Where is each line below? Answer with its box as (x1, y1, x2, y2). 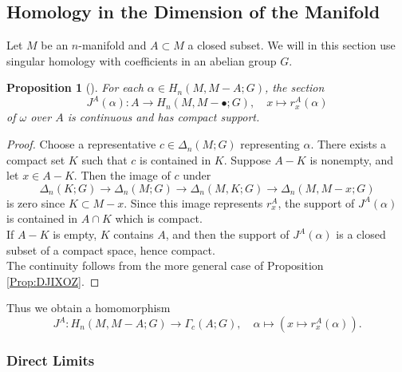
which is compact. (115, 210, 203, 227)
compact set (6, 151, 65, 168)
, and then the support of (165, 226, 290, 243)
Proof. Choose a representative (6, 136, 156, 152)
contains (113, 226, 154, 243)
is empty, (53, 226, 97, 243)
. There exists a (310, 136, 387, 152)
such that (81, 151, 128, 168)
